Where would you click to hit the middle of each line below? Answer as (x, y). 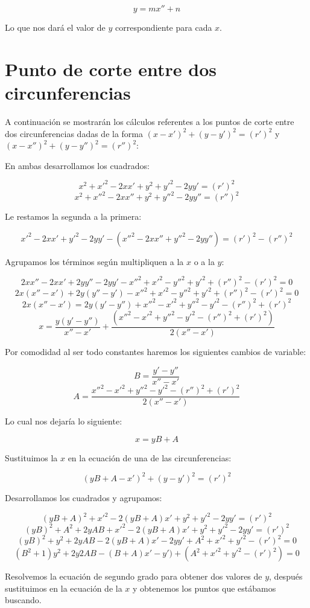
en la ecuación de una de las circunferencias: (150, 457)
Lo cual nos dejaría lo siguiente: (64, 421)
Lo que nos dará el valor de (55, 27)
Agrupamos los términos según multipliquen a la (94, 261)
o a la (204, 261)
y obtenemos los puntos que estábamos (204, 588)
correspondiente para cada (163, 27)
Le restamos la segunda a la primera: (73, 216)
